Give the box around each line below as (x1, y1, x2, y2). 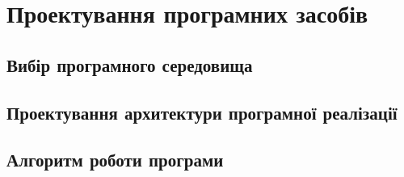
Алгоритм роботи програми (6, 147, 224, 172)
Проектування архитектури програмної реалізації (6, 99, 398, 124)
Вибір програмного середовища (6, 52, 253, 77)
